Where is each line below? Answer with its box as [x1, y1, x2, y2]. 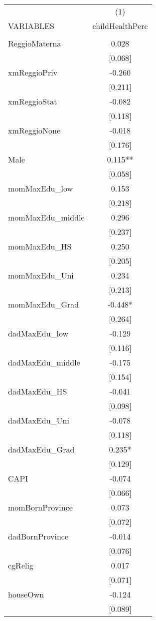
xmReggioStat [8, 95, 57, 107]
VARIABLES [8, 20, 54, 31]
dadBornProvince [8, 530, 69, 542]
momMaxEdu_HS [8, 240, 72, 252]
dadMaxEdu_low [8, 327, 69, 339]
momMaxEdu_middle [8, 211, 85, 223]
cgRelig [8, 559, 33, 571]
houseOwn [8, 588, 44, 600]
